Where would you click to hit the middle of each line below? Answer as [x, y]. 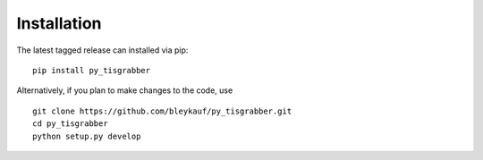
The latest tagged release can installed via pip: [102, 50]
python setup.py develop [87, 136]
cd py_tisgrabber [70, 124]
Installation [59, 23]
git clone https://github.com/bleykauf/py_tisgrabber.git [162, 111]
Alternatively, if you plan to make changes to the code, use [125, 90]
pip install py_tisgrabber [92, 70]
